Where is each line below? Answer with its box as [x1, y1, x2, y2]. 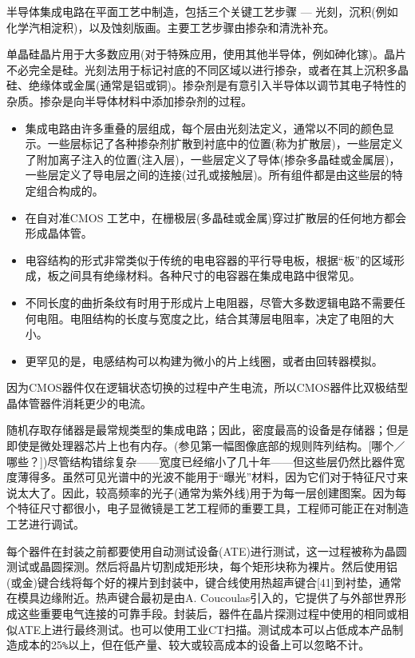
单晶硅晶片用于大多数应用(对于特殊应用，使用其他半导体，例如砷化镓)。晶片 [6, 46, 406, 62]
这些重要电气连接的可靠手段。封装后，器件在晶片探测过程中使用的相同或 [17, 605, 397, 621]
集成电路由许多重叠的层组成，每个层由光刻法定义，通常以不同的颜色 [25, 119, 383, 136]
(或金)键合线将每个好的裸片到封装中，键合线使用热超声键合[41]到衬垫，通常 [6, 573, 401, 590]
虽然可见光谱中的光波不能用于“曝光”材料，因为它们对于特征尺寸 [61, 469, 397, 485]
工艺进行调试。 [6, 516, 85, 532]
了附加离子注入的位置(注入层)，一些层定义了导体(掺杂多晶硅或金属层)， [25, 150, 401, 167]
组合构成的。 [36, 181, 104, 198]
